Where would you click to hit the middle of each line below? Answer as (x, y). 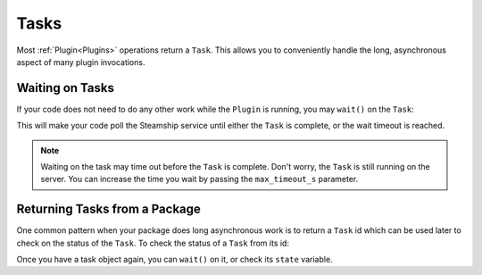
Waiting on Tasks (66, 88)
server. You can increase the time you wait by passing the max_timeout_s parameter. (199, 179)
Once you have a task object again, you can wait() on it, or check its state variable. (175, 260)
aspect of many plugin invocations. (81, 62)
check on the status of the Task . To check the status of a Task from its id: (153, 243)
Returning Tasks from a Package (108, 209)
